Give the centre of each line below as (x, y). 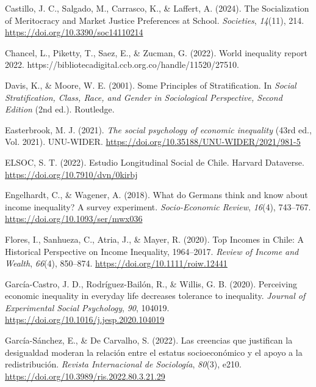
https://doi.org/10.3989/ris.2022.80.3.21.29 (85, 376)
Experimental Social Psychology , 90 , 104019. (87, 307)
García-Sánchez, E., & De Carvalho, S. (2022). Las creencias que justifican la (149, 340)
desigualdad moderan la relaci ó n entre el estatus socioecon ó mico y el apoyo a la (154, 352)
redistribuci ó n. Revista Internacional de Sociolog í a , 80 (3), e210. (123, 364)
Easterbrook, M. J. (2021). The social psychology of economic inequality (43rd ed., (158, 129)
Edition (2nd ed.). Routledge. (60, 109)
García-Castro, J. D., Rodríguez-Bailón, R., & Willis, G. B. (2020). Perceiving (151, 283)
